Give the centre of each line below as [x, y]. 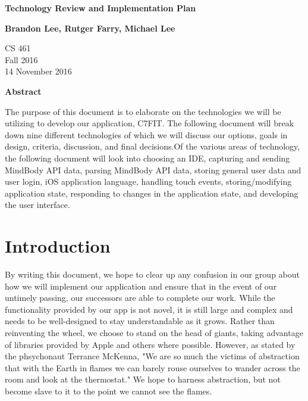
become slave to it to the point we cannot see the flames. [109, 391]
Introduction [58, 246]
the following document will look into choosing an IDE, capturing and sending [147, 158]
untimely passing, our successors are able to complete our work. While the [140, 298]
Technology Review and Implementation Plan [100, 8]
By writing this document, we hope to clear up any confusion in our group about [152, 274]
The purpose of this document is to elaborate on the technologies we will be [143, 111]
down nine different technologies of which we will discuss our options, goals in [146, 134]
